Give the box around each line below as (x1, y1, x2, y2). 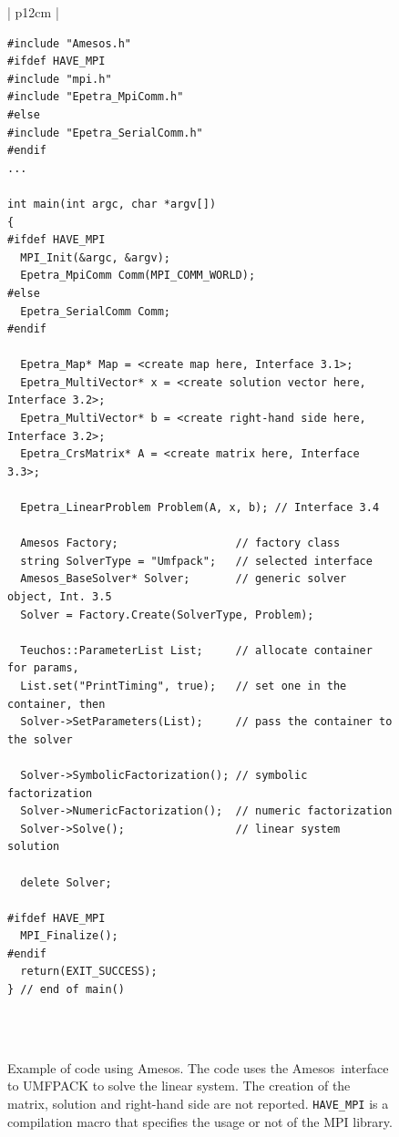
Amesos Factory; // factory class (20, 537, 341, 550)
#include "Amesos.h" (7, 36, 132, 50)
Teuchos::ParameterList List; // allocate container (20, 643, 373, 657)
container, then (7, 697, 106, 711)
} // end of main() (7, 983, 125, 997)
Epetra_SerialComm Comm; (20, 304, 170, 318)
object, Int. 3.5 (7, 590, 112, 603)
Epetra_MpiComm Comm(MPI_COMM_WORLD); (20, 269, 256, 282)
